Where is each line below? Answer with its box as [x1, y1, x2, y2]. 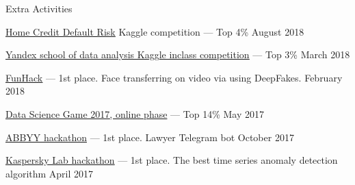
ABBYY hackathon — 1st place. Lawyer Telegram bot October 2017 [5, 129, 294, 144]
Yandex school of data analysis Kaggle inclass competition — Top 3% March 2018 [5, 47, 350, 62]
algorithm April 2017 [5, 166, 94, 180]
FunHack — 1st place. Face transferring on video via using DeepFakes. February [5, 70, 343, 84]
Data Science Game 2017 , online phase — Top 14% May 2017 [5, 106, 264, 121]
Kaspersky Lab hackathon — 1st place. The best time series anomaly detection [5, 153, 338, 167]
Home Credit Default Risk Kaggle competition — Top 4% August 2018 [5, 24, 304, 38]
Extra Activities [5, 1, 73, 15]
